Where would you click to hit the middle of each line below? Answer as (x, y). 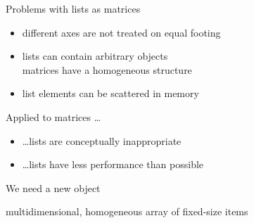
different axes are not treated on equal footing (121, 32)
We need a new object (53, 187)
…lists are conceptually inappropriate (102, 140)
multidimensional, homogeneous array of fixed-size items (127, 211)
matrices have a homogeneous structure (107, 69)
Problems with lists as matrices (73, 8)
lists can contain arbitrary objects (95, 56)
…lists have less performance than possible (113, 164)
